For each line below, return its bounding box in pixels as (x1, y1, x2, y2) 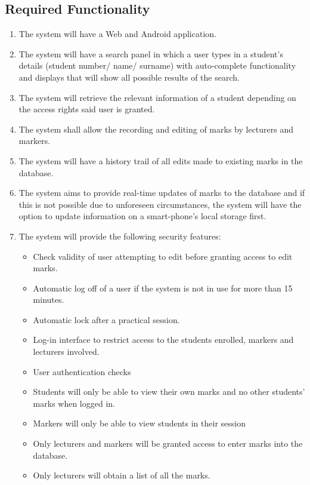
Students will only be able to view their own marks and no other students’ (33, 385, 305, 398)
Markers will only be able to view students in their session (33, 417, 246, 429)
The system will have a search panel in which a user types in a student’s (18, 47, 283, 60)
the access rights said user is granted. (18, 103, 155, 115)
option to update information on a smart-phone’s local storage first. (18, 210, 266, 222)
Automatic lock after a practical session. (33, 313, 180, 326)
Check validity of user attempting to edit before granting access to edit (33, 250, 293, 262)
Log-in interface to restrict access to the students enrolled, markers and (33, 333, 294, 346)
